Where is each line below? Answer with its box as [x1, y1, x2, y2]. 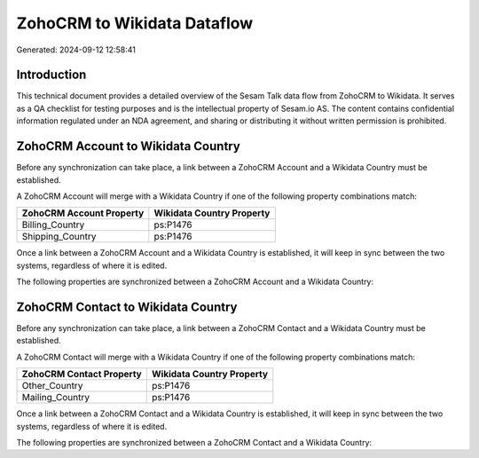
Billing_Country [21, 218, 85, 231]
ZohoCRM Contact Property [21, 368, 142, 381]
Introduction [16, 67, 87, 83]
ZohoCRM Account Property [21, 207, 145, 219]
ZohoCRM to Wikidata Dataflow [16, 13, 254, 33]
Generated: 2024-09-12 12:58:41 [16, 44, 137, 55]
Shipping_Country [21, 231, 97, 243]
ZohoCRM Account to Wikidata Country [16, 138, 241, 154]
